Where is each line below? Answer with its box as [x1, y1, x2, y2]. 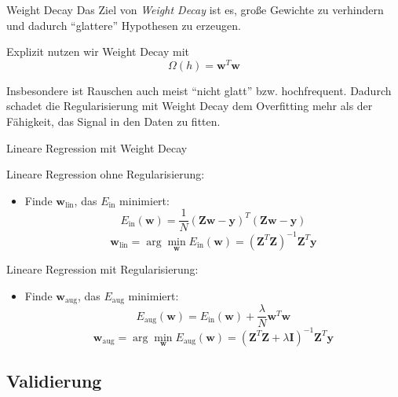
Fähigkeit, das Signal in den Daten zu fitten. [6, 113, 221, 130]
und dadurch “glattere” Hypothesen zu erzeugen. [6, 17, 241, 33]
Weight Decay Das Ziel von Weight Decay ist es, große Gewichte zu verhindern [6, 2, 384, 17]
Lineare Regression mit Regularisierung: [6, 261, 199, 278]
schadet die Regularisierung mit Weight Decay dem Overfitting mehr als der [6, 97, 373, 114]
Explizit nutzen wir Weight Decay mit [6, 43, 189, 60]
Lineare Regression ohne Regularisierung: [6, 166, 205, 182]
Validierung [6, 369, 102, 393]
